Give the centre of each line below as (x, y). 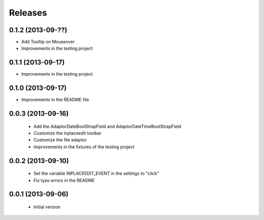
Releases (28, 13)
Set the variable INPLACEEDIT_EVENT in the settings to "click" (96, 174)
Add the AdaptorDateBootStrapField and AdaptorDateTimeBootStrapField (107, 126)
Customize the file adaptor (60, 140)
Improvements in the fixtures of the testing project (84, 147)
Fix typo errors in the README (64, 180)
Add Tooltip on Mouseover (48, 42)
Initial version (47, 207)
